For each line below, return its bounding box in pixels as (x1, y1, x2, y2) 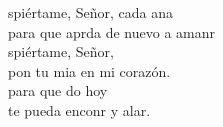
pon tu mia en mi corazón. (8, 60, 171, 81)
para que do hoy (8, 80, 108, 101)
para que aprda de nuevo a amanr (8, 21, 216, 42)
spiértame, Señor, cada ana (8, 2, 174, 22)
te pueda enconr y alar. (8, 99, 151, 120)
